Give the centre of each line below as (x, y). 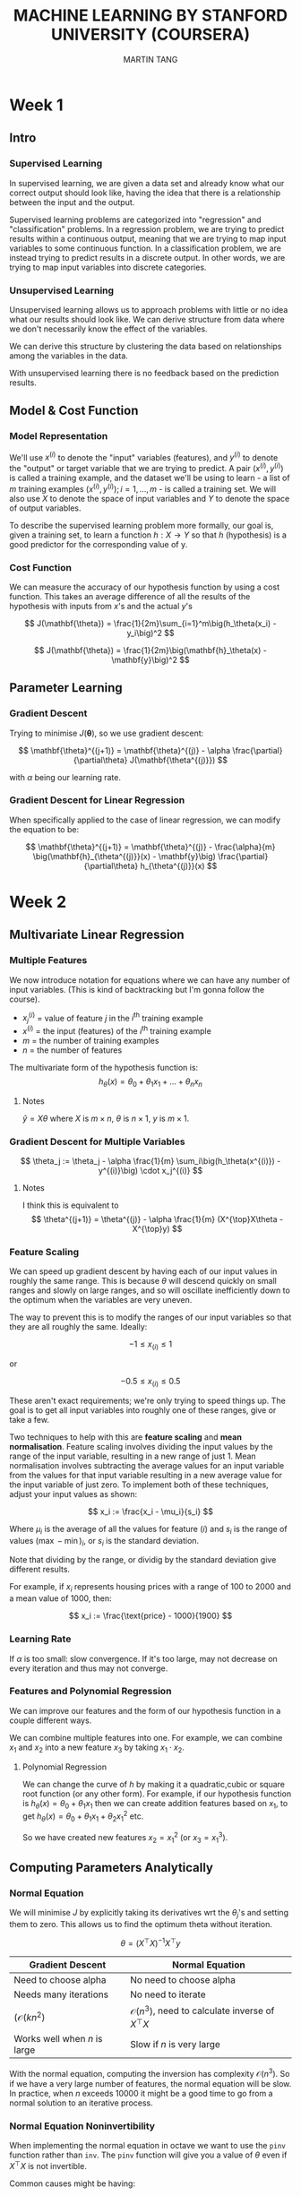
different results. (39, 1570)
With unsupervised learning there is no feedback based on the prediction (144, 373)
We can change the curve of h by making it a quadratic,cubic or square (153, 1784)
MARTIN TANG (150, 59)
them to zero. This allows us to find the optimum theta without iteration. (141, 1924)
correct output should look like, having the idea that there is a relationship (145, 193)
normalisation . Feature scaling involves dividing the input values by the (141, 1446)
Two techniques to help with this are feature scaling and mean (125, 1437)
